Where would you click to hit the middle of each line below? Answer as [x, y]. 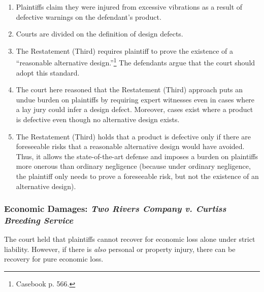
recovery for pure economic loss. [54, 259]
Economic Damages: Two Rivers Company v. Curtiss [115, 209]
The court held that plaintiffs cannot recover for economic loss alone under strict [130, 239]
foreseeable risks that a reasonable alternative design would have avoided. [130, 146]
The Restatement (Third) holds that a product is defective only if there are [133, 136]
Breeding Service [39, 220]
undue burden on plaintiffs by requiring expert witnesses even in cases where [135, 99]
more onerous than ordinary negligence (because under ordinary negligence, [133, 166]
